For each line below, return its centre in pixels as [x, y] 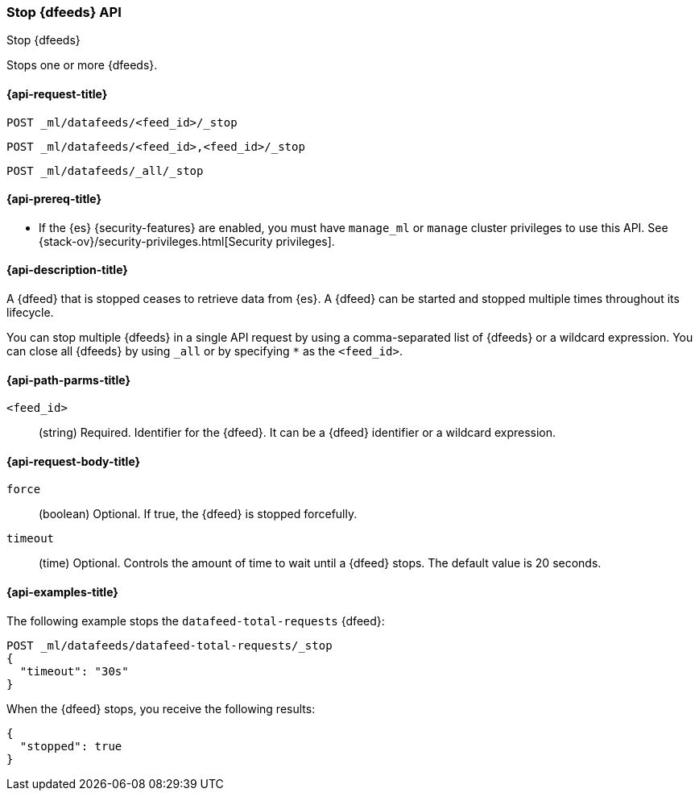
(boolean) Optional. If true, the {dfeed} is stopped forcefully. [198, 514]
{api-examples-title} [62, 592]
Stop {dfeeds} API [64, 12]
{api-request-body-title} [74, 461]
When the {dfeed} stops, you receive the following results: [161, 708]
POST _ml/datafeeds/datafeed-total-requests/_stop [170, 645]
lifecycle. [30, 313]
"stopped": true [71, 746]
